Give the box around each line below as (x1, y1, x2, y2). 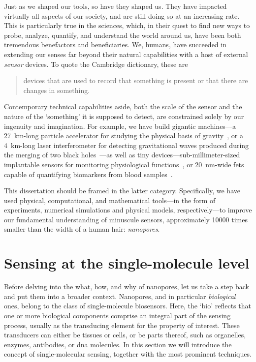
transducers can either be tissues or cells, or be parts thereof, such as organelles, (4, 330, 246, 340)
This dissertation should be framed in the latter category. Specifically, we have (4, 185, 240, 196)
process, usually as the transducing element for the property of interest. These (4, 320, 240, 330)
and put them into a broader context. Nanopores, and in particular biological (4, 291, 236, 301)
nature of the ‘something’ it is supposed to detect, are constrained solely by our (4, 111, 244, 121)
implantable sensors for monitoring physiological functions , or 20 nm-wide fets (4, 159, 244, 169)
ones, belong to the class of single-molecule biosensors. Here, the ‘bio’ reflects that (4, 301, 251, 311)
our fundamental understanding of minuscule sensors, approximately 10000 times (4, 214, 248, 224)
